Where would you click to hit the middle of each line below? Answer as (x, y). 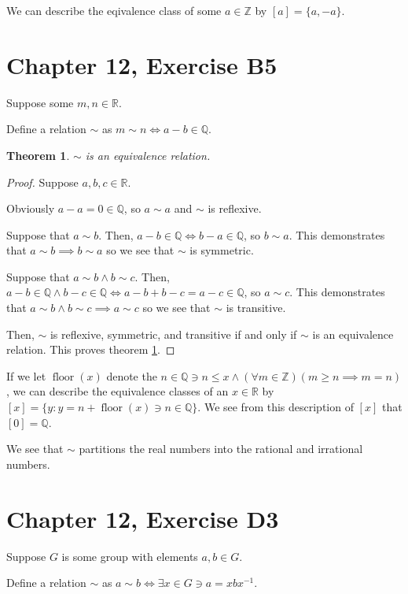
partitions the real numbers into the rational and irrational (221, 449)
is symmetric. (222, 250)
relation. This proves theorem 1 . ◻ (91, 349)
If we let (26, 375)
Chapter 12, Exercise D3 (143, 518)
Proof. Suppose (42, 182)
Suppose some (40, 102)
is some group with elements (130, 556)
